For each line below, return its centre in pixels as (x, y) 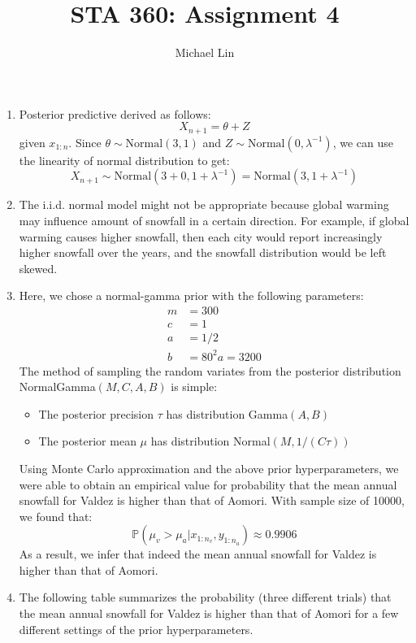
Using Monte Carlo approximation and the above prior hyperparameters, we (209, 468)
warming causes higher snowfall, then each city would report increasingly (201, 236)
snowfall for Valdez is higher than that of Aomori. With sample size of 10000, (212, 500)
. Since (85, 142)
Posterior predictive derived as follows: (115, 113)
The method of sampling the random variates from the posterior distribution (210, 370)
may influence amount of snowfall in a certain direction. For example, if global (214, 220)
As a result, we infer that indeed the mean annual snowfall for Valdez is (198, 554)
